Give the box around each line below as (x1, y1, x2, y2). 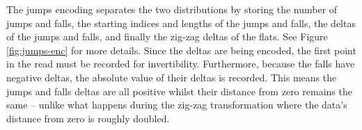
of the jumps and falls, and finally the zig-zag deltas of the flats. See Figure (6, 29, 328, 44)
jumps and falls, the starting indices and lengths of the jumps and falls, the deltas (6, 15, 356, 30)
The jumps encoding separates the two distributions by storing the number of (6, 2, 338, 16)
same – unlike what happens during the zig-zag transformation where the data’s (6, 97, 347, 112)
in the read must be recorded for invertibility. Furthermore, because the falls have (6, 56, 355, 71)
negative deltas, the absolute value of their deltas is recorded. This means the (6, 70, 337, 84)
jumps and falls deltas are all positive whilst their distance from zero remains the (6, 83, 352, 98)
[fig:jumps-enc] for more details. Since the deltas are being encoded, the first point (6, 42, 356, 57)
